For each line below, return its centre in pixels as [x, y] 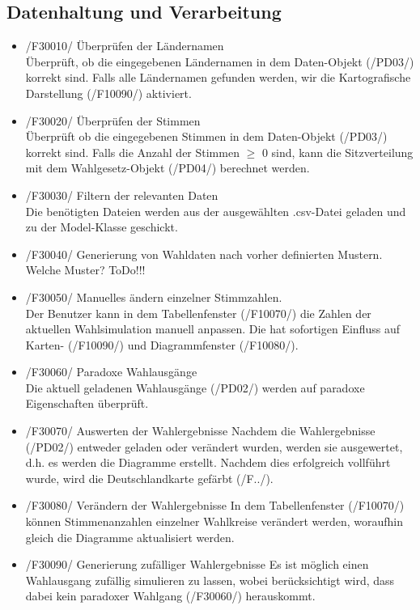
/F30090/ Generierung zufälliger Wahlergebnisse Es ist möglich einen [197, 564]
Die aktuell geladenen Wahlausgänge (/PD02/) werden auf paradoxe [195, 387]
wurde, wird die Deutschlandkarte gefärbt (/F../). [149, 478]
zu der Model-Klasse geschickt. [102, 227]
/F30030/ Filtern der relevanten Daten [122, 195]
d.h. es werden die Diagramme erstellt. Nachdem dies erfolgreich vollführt [208, 462]
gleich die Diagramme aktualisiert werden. [130, 537]
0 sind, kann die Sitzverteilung [337, 152]
